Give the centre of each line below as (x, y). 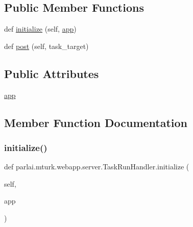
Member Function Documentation (96, 122)
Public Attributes (52, 73)
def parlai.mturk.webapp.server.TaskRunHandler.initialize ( (97, 167)
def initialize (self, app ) (40, 29)
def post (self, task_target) (46, 46)
